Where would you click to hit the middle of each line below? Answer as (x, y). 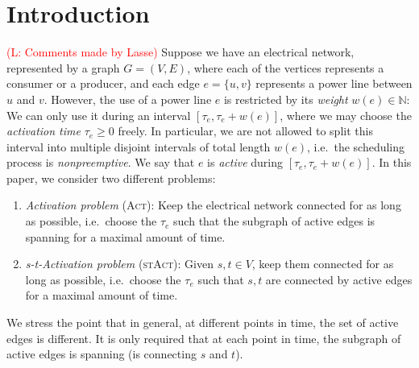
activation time (44, 131)
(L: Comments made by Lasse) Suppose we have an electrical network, (180, 52)
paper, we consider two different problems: (111, 178)
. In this (392, 162)
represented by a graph (63, 67)
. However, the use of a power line (128, 99)
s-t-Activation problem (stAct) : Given (119, 264)
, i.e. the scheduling (356, 146)
